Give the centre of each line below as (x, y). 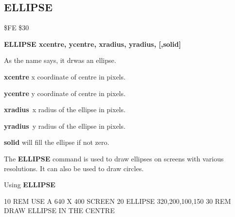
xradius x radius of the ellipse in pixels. (65, 109)
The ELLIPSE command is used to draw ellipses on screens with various (114, 158)
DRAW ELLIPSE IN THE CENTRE (59, 210)
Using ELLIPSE (30, 185)
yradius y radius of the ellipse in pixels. (65, 126)
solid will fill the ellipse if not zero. (57, 142)
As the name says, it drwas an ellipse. (60, 60)
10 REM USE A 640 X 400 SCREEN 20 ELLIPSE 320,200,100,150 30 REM (117, 201)
